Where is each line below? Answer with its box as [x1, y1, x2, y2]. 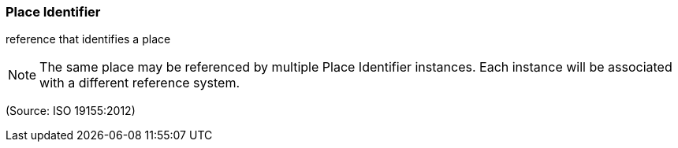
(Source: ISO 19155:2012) [6, 104, 136, 118]
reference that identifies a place [6, 32, 171, 46]
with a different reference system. [39, 75, 240, 91]
